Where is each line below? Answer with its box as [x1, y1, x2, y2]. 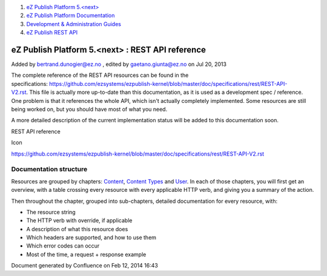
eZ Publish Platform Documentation [26, 12, 115, 19]
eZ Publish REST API [26, 29, 78, 36]
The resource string [26, 208, 76, 215]
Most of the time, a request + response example [26, 251, 147, 258]
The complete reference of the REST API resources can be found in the [11, 71, 189, 79]
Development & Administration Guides [26, 20, 121, 27]
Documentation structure [11, 165, 88, 174]
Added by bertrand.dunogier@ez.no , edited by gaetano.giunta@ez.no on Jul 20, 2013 [11, 61, 227, 68]
